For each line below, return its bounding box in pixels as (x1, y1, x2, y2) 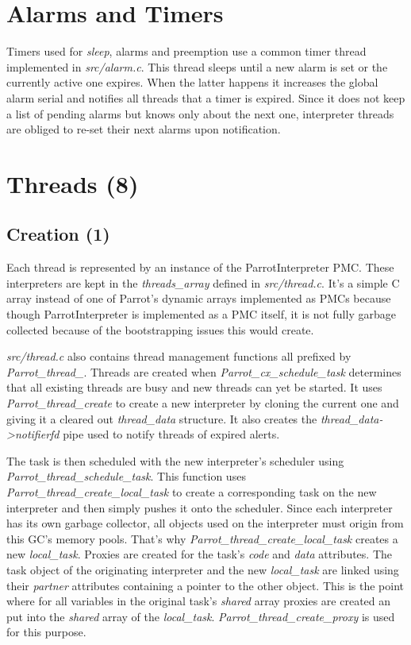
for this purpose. (6, 624, 86, 640)
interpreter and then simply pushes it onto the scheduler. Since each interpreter (6, 499, 393, 516)
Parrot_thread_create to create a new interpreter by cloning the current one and (6, 395, 399, 411)
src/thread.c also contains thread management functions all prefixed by (6, 348, 351, 365)
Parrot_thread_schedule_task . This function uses (6, 468, 246, 485)
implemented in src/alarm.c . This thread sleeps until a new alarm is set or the (6, 58, 388, 75)
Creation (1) (6, 222, 110, 246)
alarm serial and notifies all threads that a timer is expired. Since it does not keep (6, 89, 405, 106)
